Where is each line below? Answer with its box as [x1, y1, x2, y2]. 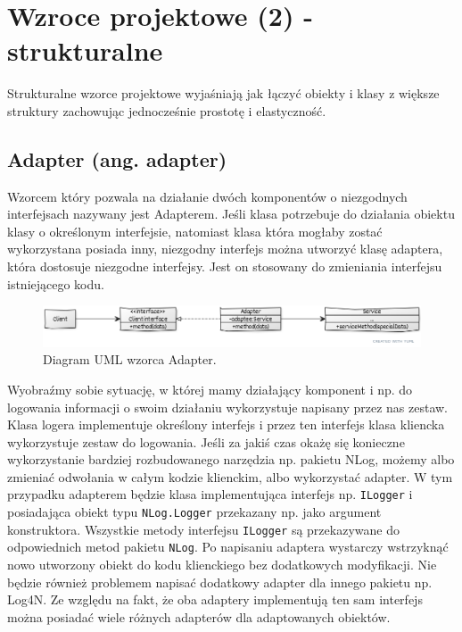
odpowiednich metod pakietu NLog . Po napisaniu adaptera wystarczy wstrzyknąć [7, 537, 449, 556]
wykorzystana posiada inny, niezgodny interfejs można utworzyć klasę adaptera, [7, 239, 443, 258]
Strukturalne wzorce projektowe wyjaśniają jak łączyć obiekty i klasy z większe [7, 84, 440, 103]
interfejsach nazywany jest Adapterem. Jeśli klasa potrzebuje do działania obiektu [7, 204, 455, 223]
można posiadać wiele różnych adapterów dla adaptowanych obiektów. [7, 607, 391, 626]
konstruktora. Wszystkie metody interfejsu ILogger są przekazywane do [7, 520, 400, 538]
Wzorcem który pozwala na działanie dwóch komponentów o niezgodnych [7, 187, 408, 205]
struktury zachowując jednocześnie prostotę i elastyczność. [7, 101, 326, 120]
